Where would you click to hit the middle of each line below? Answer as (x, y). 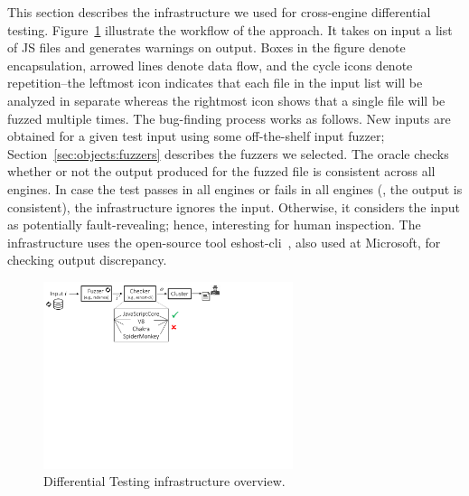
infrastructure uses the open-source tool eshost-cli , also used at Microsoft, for (224, 242)
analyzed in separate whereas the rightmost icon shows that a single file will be (226, 100)
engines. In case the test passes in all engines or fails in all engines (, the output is (235, 188)
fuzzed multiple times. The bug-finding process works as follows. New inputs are (229, 118)
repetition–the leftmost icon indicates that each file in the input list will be (215, 83)
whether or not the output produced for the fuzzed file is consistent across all (221, 171)
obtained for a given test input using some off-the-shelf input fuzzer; (196, 136)
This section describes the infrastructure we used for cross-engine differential (219, 12)
